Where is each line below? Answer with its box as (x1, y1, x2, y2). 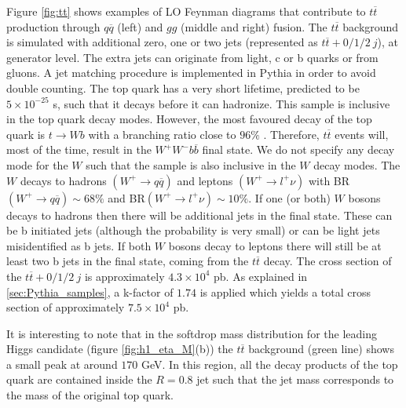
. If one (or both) (248, 189, 331, 206)
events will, (335, 126, 389, 142)
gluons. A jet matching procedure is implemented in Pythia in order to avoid (6, 64, 376, 81)
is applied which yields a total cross (199, 283, 371, 300)
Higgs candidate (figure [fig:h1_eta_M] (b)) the (6, 341, 233, 357)
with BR (308, 172, 350, 188)
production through (6, 18, 101, 35)
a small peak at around (6, 355, 118, 372)
